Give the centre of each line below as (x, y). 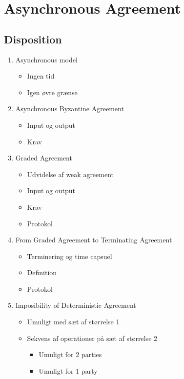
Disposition (33, 39)
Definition (42, 272)
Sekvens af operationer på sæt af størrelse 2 (92, 338)
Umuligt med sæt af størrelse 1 (73, 322)
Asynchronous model (46, 59)
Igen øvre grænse (52, 92)
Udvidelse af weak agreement (71, 174)
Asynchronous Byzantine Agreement (70, 109)
